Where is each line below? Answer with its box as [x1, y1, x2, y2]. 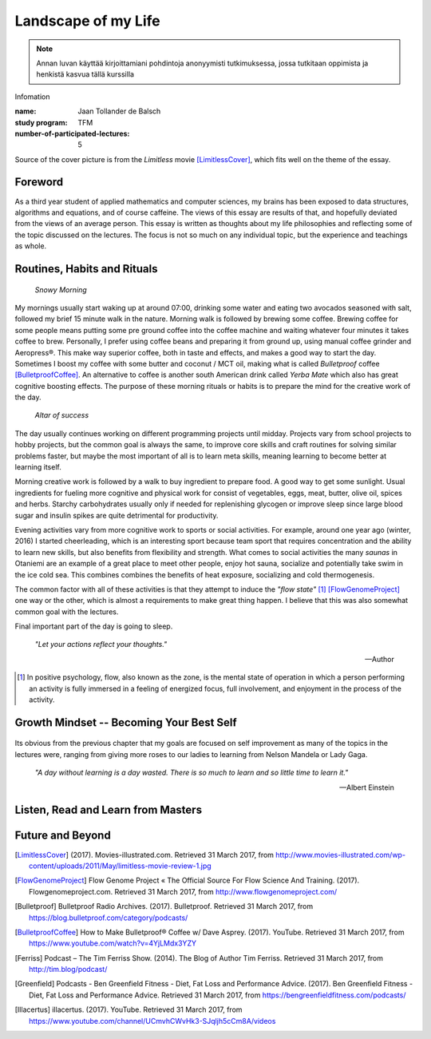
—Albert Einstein [339, 783, 394, 792]
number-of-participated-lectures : [14, 129, 130, 138]
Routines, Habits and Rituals [14, 262, 159, 276]
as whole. [14, 241, 47, 251]
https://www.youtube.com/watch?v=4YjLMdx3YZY [29, 938, 197, 948]
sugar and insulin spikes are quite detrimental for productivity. [14, 510, 219, 520]
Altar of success [34, 410, 89, 420]
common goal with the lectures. [14, 607, 119, 617]
